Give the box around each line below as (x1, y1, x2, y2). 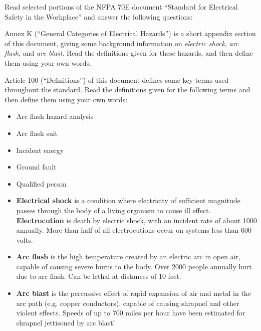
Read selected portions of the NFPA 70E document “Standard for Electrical (5, 2, 238, 12)
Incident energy (16, 144, 64, 155)
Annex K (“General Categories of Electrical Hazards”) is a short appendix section (5, 28, 256, 39)
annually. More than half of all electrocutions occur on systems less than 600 (16, 225, 251, 235)
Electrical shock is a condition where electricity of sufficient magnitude (16, 195, 240, 206)
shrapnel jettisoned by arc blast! (16, 317, 115, 327)
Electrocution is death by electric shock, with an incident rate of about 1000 (16, 215, 257, 225)
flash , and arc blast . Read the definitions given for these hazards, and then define (5, 48, 253, 58)
